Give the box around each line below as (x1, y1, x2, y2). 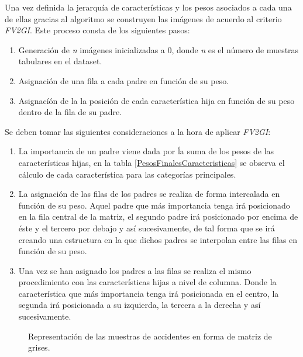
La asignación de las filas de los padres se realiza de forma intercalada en (18, 188, 280, 200)
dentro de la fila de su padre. (18, 106, 122, 118)
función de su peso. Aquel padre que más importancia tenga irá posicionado (18, 199, 290, 211)
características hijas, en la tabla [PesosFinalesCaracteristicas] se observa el (18, 156, 285, 168)
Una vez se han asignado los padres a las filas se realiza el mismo (18, 264, 252, 276)
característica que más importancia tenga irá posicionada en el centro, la (18, 287, 279, 299)
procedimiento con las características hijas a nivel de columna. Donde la (18, 276, 277, 288)
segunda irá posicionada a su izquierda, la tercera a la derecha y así (18, 299, 261, 311)
